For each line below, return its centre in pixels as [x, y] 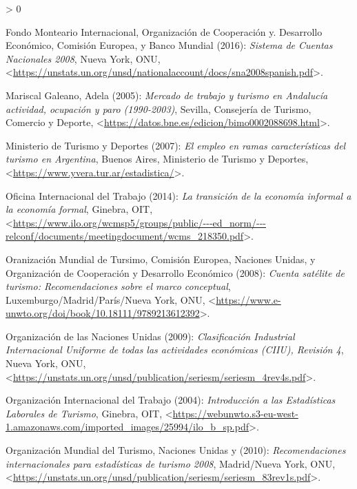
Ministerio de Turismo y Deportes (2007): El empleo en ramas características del [176, 145]
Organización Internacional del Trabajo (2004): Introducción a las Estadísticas [171, 400]
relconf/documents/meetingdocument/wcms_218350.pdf [125, 236]
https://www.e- [248, 299]
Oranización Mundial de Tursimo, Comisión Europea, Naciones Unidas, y [161, 259]
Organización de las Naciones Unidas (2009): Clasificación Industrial [150, 336]
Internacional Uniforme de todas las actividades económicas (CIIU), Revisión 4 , [175, 350]
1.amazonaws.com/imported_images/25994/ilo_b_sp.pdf [127, 427]
